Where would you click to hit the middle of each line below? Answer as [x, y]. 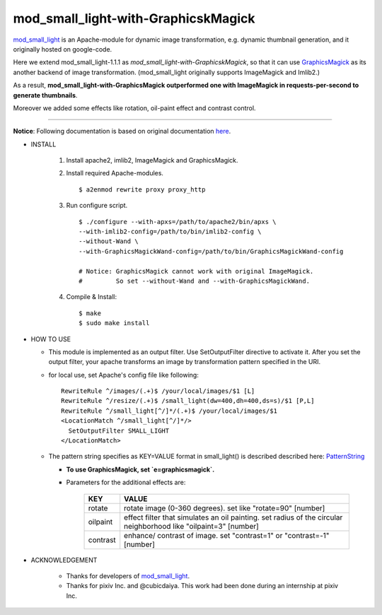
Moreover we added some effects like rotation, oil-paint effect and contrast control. [134, 108]
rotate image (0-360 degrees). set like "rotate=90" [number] [225, 508]
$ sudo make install [114, 323]
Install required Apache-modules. [115, 173]
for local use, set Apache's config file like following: [124, 375]
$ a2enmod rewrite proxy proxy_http [142, 189]
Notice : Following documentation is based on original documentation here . [122, 131]
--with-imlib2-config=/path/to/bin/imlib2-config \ [170, 232]
